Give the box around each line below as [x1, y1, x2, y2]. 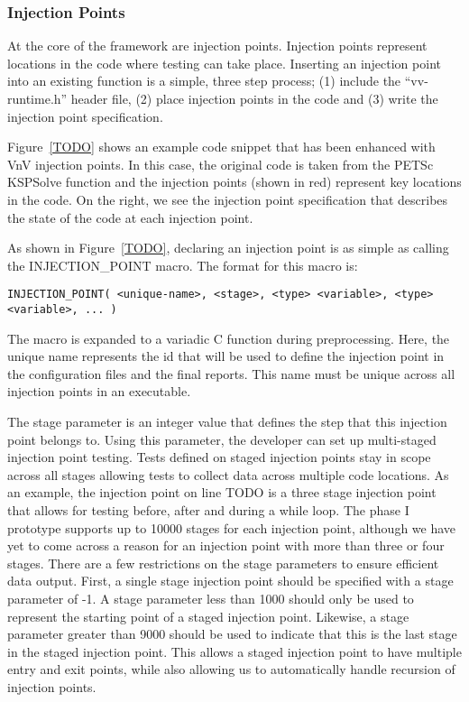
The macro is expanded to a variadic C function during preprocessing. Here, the [7, 328, 450, 347]
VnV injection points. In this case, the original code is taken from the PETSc [7, 154, 434, 173]
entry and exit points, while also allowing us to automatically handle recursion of [7, 660, 455, 679]
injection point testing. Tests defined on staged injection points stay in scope [7, 448, 431, 466]
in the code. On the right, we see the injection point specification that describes [7, 189, 448, 208]
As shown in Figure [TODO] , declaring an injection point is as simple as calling [7, 238, 449, 257]
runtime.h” [7, 89, 68, 107]
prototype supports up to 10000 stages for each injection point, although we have [7, 518, 456, 537]
